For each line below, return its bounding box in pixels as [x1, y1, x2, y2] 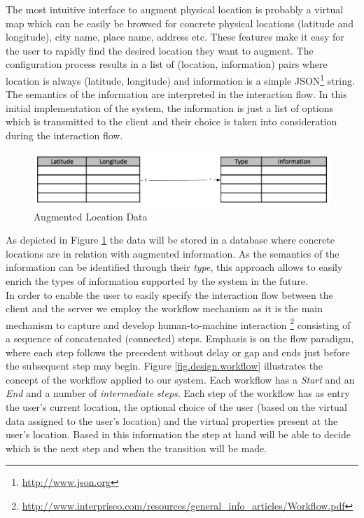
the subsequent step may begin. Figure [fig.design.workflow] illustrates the [6, 358, 323, 373]
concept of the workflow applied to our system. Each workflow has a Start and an [6, 372, 355, 386]
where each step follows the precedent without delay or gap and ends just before [6, 344, 350, 359]
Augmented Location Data [34, 209, 148, 223]
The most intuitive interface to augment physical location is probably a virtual [6, 2, 344, 16]
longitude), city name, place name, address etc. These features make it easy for [6, 29, 344, 44]
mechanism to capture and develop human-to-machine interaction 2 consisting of [6, 315, 351, 332]
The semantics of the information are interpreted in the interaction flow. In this [6, 87, 347, 101]
